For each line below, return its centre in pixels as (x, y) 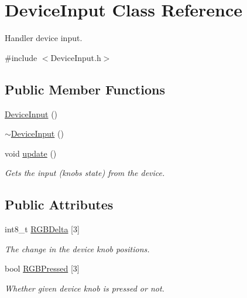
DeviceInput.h (76, 57)
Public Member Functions (85, 89)
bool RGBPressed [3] (42, 268)
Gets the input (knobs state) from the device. (85, 173)
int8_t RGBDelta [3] (42, 229)
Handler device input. (44, 38)
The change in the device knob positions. (77, 248)
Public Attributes (59, 204)
